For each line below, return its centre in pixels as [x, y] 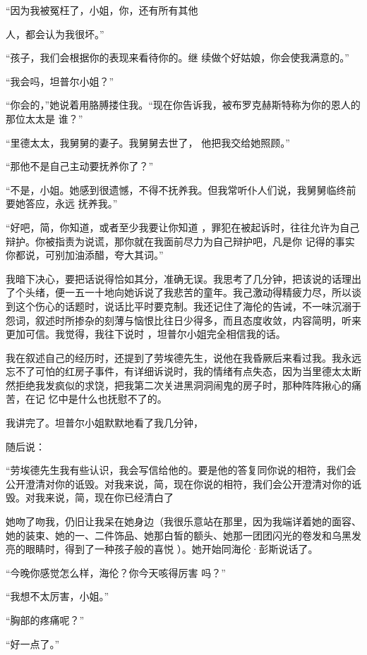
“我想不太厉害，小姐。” [58, 596]
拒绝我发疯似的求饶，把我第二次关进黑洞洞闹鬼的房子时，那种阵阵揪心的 [183, 385]
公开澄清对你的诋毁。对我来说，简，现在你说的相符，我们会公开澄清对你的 [179, 483]
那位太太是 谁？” [44, 118]
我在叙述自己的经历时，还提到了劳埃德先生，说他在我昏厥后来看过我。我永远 [183, 357]
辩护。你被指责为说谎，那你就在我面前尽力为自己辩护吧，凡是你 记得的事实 [180, 241]
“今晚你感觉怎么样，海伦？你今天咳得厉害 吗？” [116, 572]
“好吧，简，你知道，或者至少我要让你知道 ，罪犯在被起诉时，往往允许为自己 [183, 227]
